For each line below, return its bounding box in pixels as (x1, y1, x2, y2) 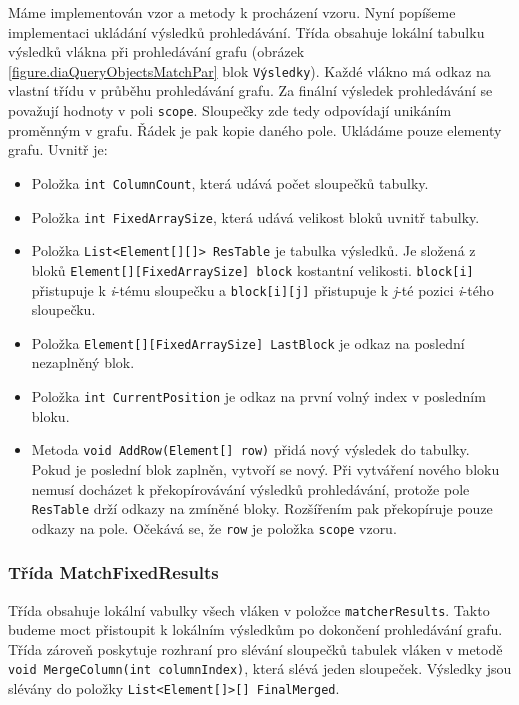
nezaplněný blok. (31, 352, 135, 373)
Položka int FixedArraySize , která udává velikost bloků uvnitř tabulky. (31, 206, 480, 227)
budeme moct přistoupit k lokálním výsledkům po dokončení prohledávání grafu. (8, 619, 503, 640)
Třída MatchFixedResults (8, 560, 219, 585)
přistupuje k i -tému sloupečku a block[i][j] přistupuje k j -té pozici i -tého (31, 279, 494, 300)
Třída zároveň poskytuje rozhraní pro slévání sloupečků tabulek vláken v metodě (8, 638, 503, 659)
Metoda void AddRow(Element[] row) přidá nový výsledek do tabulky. (31, 439, 470, 460)
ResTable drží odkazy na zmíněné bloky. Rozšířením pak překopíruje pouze (31, 498, 493, 519)
